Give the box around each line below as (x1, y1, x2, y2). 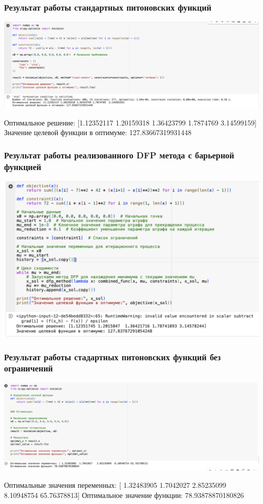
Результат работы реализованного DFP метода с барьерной (4, 148, 234, 161)
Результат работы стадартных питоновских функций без (4, 350, 221, 363)
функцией (4, 160, 41, 173)
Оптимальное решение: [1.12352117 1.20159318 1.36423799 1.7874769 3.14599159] (4, 117, 257, 128)
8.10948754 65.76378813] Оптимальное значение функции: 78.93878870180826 (4, 489, 244, 500)
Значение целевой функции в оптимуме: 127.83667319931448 (4, 127, 192, 138)
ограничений (4, 362, 53, 374)
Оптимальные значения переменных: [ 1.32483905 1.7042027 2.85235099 (4, 480, 226, 490)
